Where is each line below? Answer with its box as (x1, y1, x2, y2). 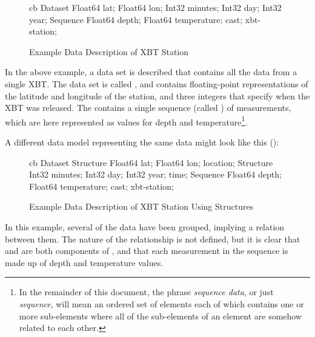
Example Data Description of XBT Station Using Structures (29, 200, 254, 213)
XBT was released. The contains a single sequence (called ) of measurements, (5, 101, 291, 114)
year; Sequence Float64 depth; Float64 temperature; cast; (29, 13, 243, 25)
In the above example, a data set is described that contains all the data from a (5, 65, 297, 78)
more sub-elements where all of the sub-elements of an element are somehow (19, 309, 302, 322)
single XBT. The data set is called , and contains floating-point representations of (5, 77, 308, 90)
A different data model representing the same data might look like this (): (5, 136, 279, 148)
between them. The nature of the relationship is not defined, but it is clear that (5, 232, 300, 245)
